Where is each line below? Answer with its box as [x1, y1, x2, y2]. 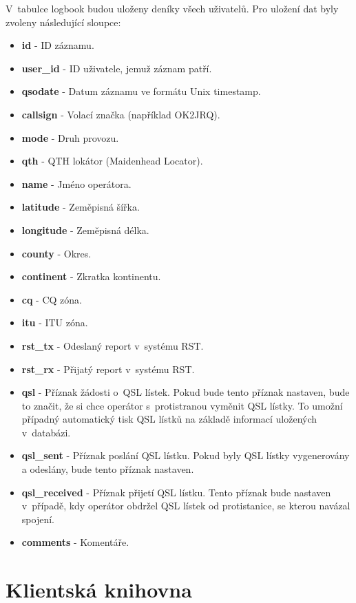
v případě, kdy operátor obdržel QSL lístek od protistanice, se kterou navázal [21, 498, 350, 513]
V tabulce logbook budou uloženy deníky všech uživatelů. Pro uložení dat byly [6, 1, 339, 15]
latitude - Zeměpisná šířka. [21, 200, 140, 214]
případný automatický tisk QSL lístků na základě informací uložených [21, 412, 317, 426]
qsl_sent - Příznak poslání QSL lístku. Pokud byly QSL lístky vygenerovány [21, 448, 350, 463]
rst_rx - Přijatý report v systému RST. [21, 361, 195, 376]
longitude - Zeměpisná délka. [21, 222, 149, 237]
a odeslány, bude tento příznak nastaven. [21, 462, 194, 476]
